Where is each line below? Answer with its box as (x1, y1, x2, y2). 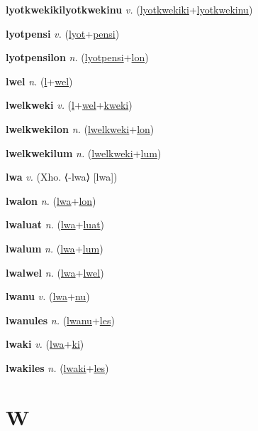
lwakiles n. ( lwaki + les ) (6, 360, 109, 375)
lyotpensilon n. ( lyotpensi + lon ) (6, 50, 149, 65)
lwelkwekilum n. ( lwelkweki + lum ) (6, 145, 162, 160)
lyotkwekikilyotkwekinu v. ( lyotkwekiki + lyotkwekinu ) (6, 2, 253, 16)
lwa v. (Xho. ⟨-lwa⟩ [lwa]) (6, 169, 118, 184)
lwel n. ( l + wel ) (6, 73, 73, 88)
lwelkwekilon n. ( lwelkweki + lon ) (6, 121, 155, 136)
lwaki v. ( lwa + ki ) (6, 336, 84, 351)
